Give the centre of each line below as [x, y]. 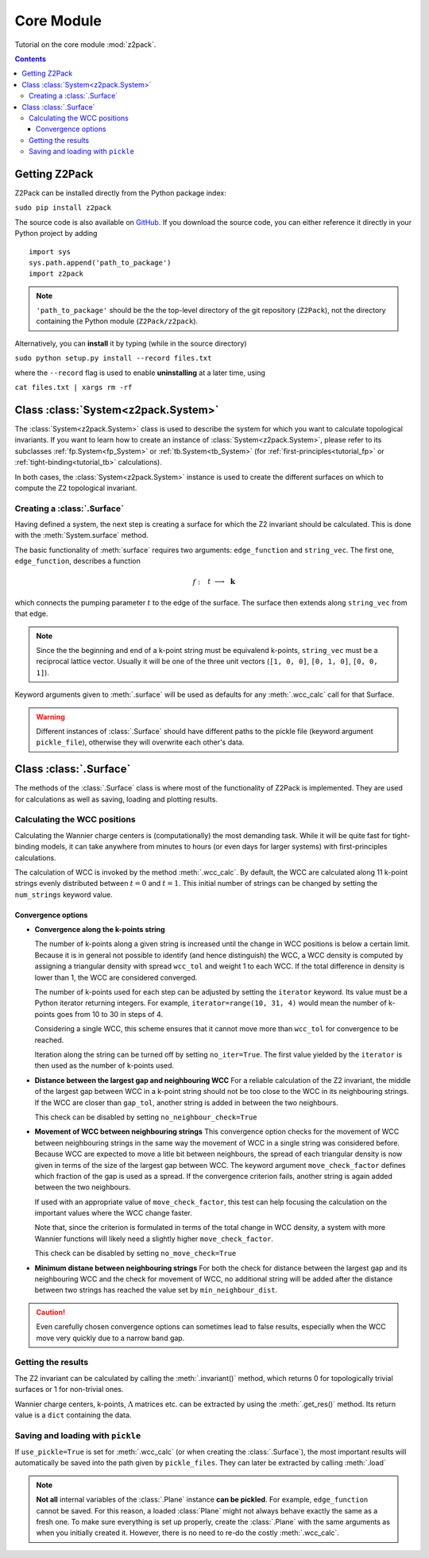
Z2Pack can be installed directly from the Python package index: [120, 193]
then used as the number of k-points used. [104, 1065]
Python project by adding [56, 234]
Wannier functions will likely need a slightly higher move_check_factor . [154, 1239]
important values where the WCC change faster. [113, 1213]
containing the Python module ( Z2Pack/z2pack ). [117, 321]
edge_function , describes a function [77, 561]
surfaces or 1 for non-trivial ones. [69, 1390]
